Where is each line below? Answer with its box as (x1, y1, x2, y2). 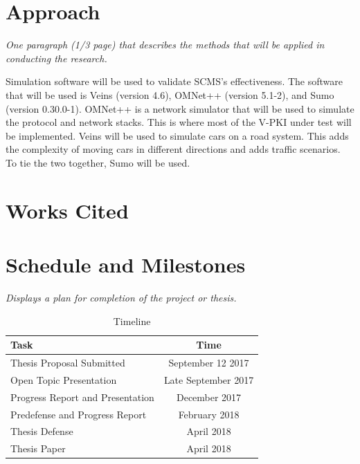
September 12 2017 (168, 355, 249, 369)
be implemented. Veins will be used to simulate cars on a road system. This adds (6, 128, 349, 142)
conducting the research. (6, 50, 107, 65)
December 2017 (176, 389, 242, 404)
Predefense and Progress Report (10, 407, 147, 421)
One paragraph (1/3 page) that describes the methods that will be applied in (6, 37, 325, 52)
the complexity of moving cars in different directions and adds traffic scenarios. (6, 142, 341, 156)
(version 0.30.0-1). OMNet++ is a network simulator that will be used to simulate (6, 101, 354, 115)
